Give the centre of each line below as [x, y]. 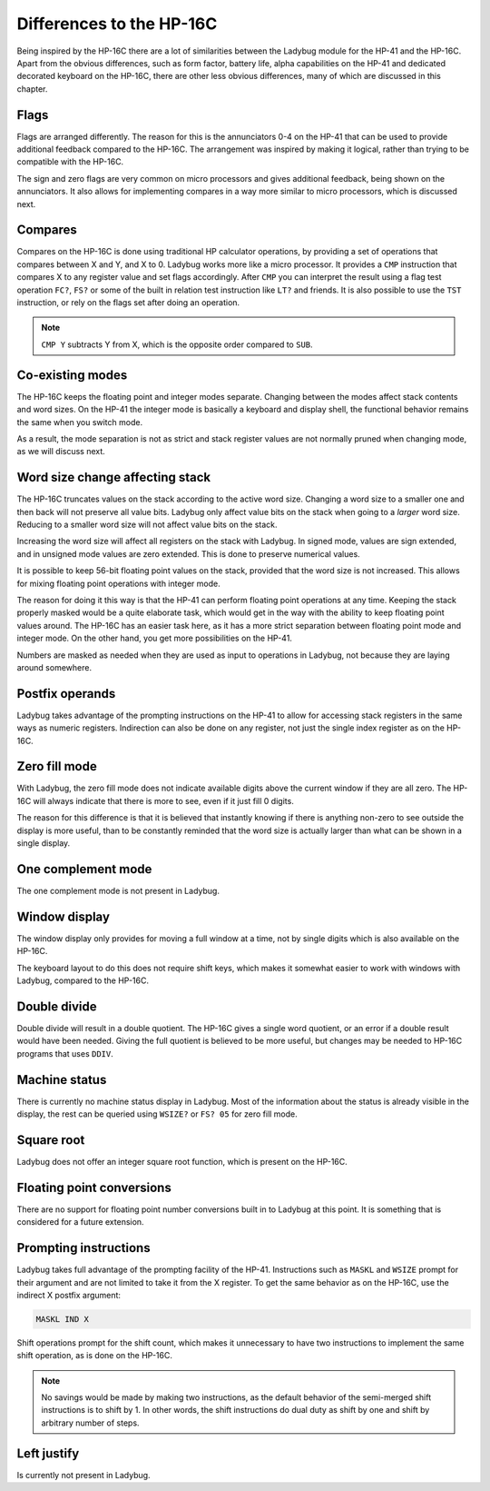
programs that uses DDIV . [65, 1053]
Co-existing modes [72, 375]
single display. [44, 843]
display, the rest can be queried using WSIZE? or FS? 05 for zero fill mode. [157, 1114]
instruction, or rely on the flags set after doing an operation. [128, 303]
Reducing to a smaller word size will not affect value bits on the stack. [147, 524]
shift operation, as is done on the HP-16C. [94, 1356]
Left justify [48, 1453]
